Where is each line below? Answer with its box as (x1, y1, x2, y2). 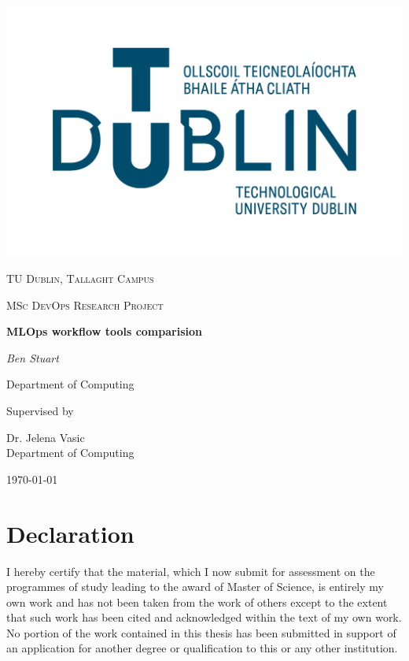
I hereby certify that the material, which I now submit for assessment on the (6, 563, 375, 579)
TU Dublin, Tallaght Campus (6, 270, 154, 287)
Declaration (6, 517, 134, 549)
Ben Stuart (6, 349, 59, 366)
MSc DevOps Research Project (6, 296, 164, 313)
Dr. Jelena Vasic (6, 429, 85, 445)
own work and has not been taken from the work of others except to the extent (6, 593, 388, 610)
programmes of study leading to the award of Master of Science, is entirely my (6, 578, 384, 595)
